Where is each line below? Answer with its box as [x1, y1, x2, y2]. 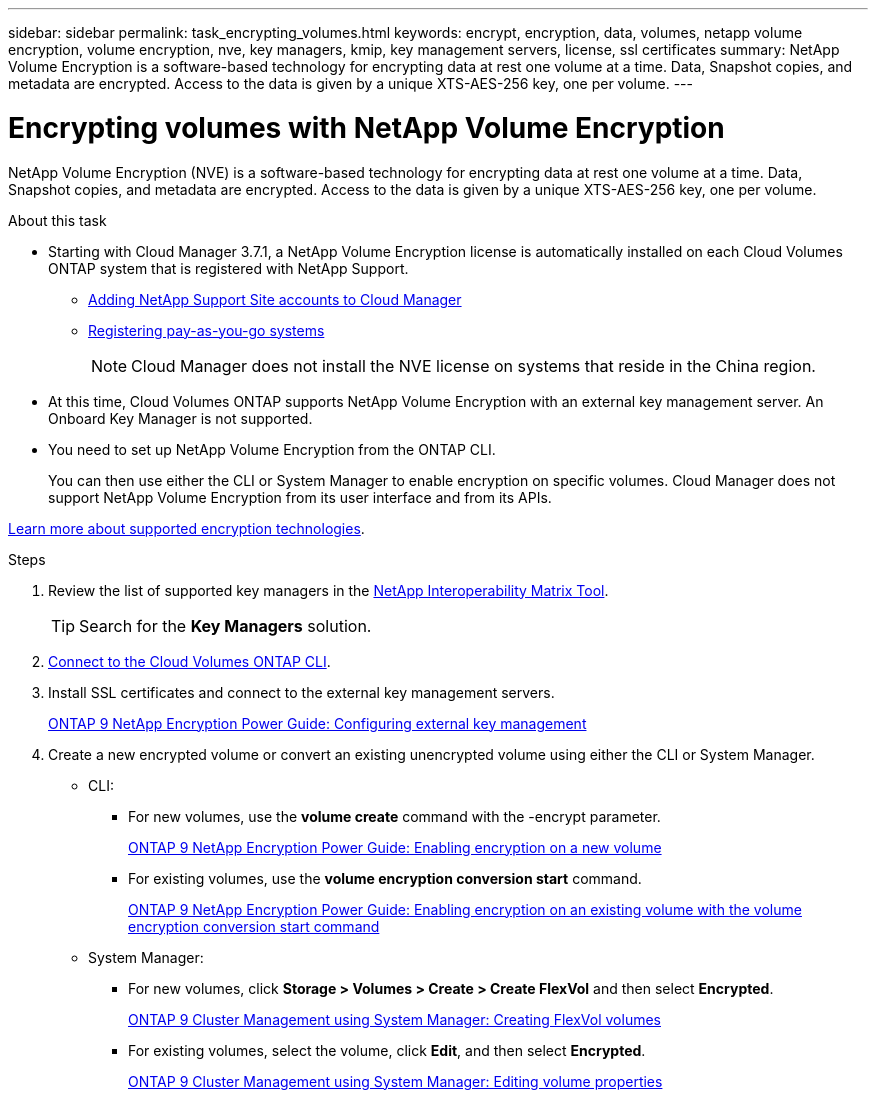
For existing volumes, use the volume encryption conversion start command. [128, 869, 642, 887]
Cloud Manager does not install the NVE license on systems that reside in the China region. [131, 355, 816, 376]
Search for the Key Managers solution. [79, 615, 372, 636]
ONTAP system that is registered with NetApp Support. [48, 259, 409, 277]
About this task [8, 211, 107, 229]
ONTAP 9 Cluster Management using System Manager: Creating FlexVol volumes [128, 1010, 661, 1028]
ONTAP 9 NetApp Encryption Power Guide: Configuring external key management [48, 714, 587, 732]
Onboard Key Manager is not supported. [48, 409, 313, 427]
